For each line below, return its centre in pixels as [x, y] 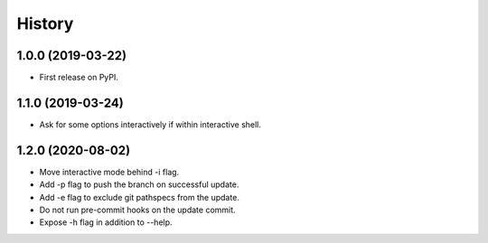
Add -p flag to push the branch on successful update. [139, 184]
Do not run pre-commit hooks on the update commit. [137, 210]
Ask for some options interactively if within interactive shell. [150, 124]
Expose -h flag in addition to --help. [106, 222]
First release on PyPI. [79, 78]
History [45, 23]
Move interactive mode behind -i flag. [109, 172]
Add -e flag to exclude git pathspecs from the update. [139, 197]
